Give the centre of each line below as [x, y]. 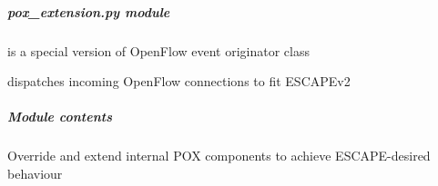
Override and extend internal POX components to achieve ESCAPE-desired [219, 156]
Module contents [60, 117]
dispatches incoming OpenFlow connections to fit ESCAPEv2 [179, 81]
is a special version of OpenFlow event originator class [159, 50]
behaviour [35, 173]
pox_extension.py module [89, 11]
